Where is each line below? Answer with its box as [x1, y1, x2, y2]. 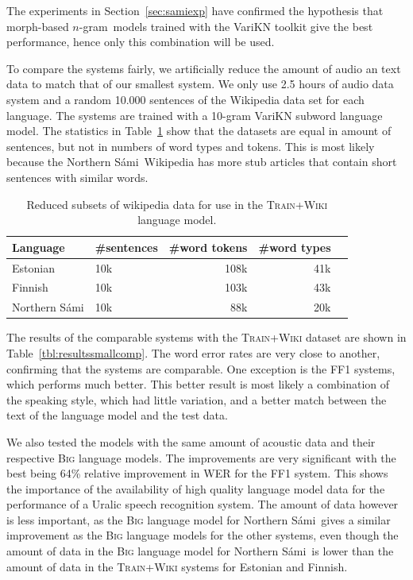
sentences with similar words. [6, 168, 149, 185]
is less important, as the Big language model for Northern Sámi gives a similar [6, 511, 391, 528]
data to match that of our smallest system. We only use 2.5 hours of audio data [6, 75, 394, 92]
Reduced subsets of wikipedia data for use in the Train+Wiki [26, 195, 328, 212]
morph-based [6, 17, 69, 34]
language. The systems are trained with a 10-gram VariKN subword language [6, 106, 383, 123]
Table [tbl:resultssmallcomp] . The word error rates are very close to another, [6, 344, 380, 361]
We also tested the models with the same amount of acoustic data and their [6, 433, 376, 450]
